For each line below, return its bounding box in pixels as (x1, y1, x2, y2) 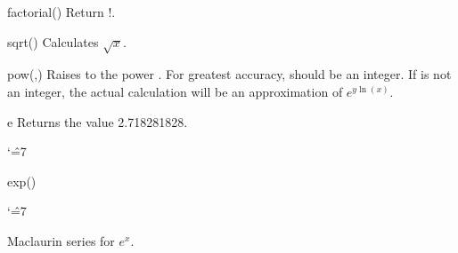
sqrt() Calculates (7, 32, 99, 51)
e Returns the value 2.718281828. (7, 112, 188, 130)
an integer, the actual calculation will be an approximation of (7, 82, 343, 100)
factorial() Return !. (7, 3, 116, 20)
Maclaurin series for (7, 231, 115, 249)
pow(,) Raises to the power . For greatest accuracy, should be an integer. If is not (7, 65, 452, 83)
